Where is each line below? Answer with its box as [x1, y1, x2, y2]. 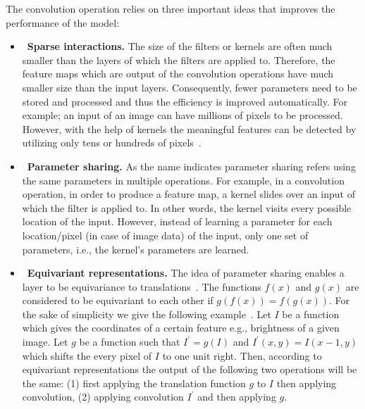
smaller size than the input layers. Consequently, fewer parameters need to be [22, 80, 357, 94]
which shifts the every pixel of [22, 348, 152, 363]
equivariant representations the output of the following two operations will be [22, 362, 357, 377]
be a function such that [79, 334, 180, 349]
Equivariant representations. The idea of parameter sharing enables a [27, 265, 345, 280]
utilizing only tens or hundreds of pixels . [22, 135, 202, 150]
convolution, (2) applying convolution [22, 389, 184, 404]
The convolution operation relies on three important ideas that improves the [6, 1, 335, 15]
